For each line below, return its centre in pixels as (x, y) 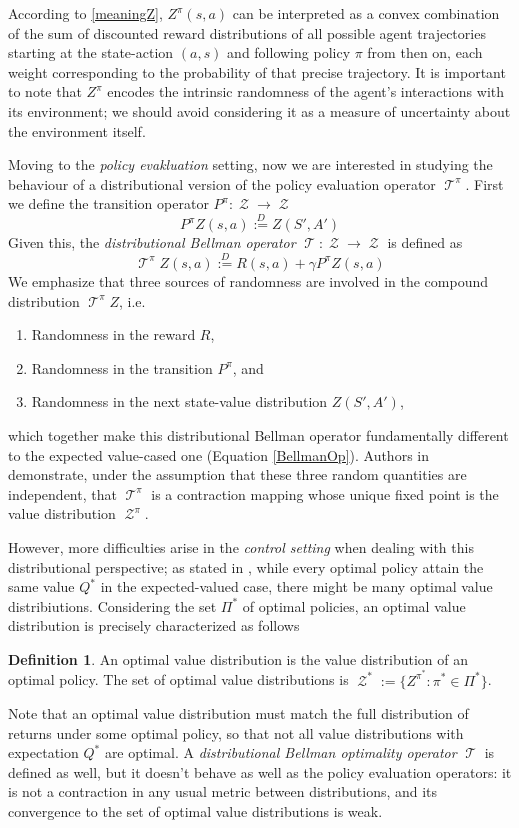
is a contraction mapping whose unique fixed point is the (325, 493)
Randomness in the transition (122, 367)
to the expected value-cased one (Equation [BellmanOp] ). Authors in (218, 454)
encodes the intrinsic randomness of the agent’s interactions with (306, 91)
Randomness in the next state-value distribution (179, 401)
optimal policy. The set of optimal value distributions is (178, 679)
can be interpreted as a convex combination (366, 13)
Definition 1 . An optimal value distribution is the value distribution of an (238, 658)
